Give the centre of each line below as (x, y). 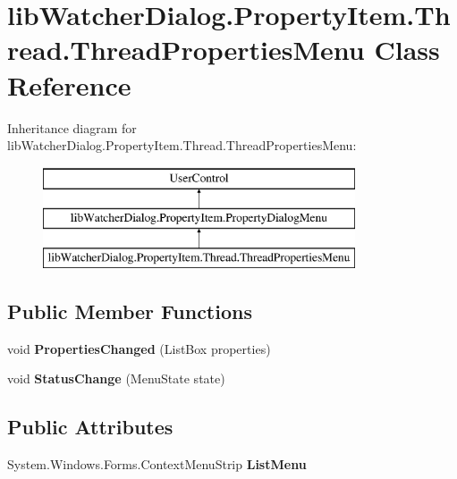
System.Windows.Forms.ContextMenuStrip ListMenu (157, 464)
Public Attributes (90, 427)
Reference (69, 84)
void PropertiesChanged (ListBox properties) (139, 348)
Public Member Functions (130, 311)
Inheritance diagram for (72, 127)
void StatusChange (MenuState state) (116, 378)
